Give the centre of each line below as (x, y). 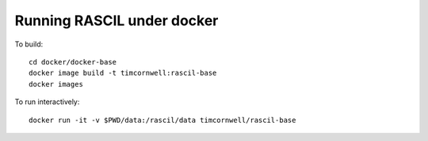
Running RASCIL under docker (117, 20)
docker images (56, 84)
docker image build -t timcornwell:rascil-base (123, 73)
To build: (29, 44)
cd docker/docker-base (73, 62)
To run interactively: (47, 102)
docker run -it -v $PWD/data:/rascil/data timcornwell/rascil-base (162, 120)
